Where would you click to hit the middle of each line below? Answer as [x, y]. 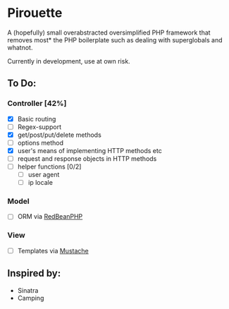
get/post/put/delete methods [60, 135]
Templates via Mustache [53, 250]
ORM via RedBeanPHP [50, 217]
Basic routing [37, 119]
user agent [44, 175]
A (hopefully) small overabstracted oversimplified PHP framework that [109, 32]
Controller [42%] [37, 104]
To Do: [22, 84]
